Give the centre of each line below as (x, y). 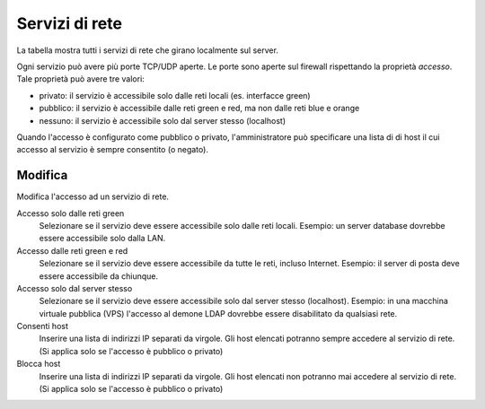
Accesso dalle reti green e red (72, 250)
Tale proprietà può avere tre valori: (81, 79)
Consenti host (43, 326)
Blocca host (39, 364)
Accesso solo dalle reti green (71, 213)
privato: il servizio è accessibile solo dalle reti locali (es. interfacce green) (175, 95)
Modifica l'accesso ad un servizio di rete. (93, 196)
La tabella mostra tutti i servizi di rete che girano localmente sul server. (147, 50)
